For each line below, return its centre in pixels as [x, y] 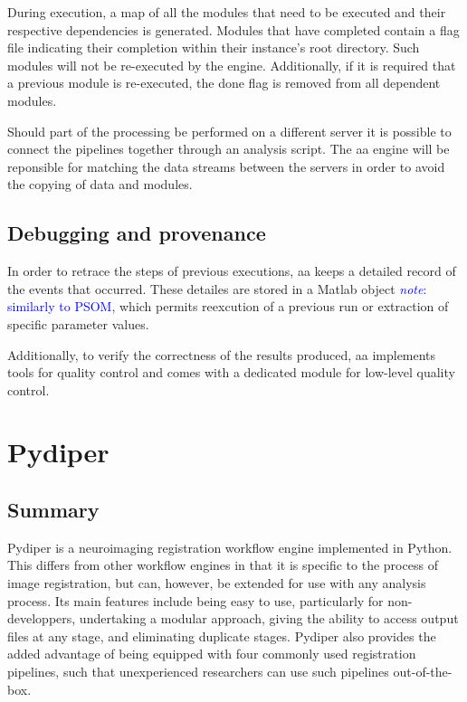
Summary [53, 510]
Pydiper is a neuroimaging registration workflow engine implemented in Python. [230, 547]
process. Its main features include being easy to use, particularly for [195, 600]
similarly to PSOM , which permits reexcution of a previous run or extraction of [228, 306]
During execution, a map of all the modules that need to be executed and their [227, 12]
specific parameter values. [78, 323]
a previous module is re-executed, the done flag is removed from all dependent [224, 83]
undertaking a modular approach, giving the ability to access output [269, 618]
